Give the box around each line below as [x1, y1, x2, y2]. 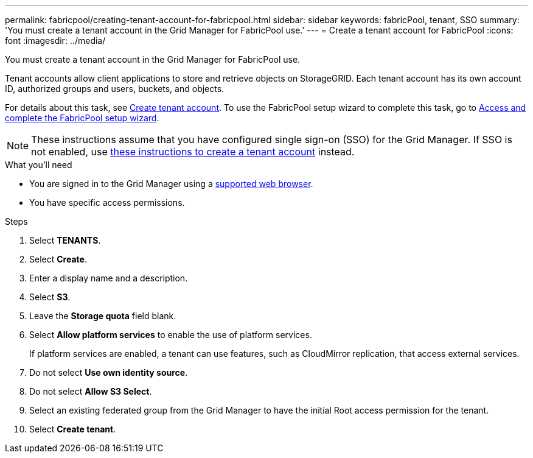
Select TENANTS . [29, 235, 101, 245]
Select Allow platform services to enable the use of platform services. [29, 329, 312, 340]
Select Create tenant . [29, 424, 116, 434]
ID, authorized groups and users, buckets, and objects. [5, 83, 225, 94]
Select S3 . [29, 292, 71, 302]
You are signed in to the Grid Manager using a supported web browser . [29, 178, 313, 189]
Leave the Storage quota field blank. [29, 311, 176, 321]
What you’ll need [5, 160, 72, 170]
